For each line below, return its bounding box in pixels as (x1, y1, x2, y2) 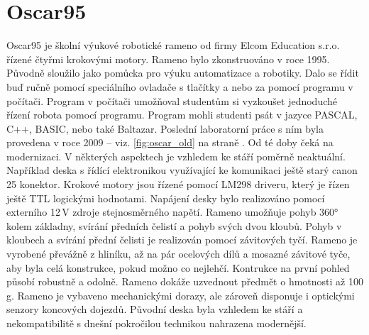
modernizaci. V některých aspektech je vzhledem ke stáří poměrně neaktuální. (6, 148, 346, 163)
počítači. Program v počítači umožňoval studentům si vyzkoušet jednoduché (6, 93, 338, 108)
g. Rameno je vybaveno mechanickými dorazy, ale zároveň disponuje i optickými (6, 287, 355, 302)
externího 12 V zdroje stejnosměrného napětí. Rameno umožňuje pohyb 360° (6, 204, 338, 219)
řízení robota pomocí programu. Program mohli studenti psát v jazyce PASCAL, (6, 107, 358, 122)
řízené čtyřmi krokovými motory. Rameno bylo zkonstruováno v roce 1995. (6, 51, 330, 66)
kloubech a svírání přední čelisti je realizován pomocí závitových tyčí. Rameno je (6, 232, 358, 247)
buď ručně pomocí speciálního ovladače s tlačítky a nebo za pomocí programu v (6, 79, 353, 94)
